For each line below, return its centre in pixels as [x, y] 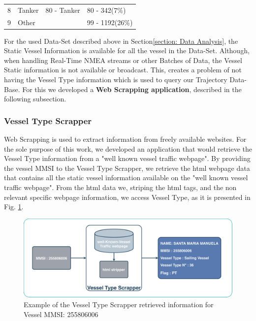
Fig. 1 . [14, 207]
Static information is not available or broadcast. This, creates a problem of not [123, 70]
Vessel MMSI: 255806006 [61, 314]
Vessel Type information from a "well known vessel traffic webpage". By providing [127, 158]
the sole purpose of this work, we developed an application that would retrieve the [128, 148]
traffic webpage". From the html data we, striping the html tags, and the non [120, 187]
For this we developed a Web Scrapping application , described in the [132, 89]
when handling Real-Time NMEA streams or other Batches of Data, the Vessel [123, 60]
